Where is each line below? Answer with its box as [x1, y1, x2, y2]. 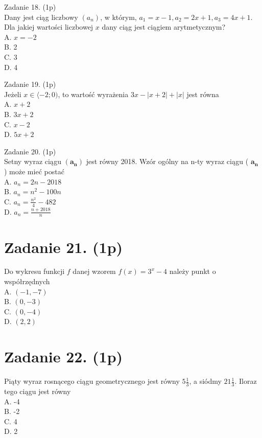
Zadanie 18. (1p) [4, 2, 56, 12]
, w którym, [100, 11, 137, 22]
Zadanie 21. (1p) [4, 236, 123, 257]
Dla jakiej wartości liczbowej [4, 21, 93, 32]
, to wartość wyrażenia [58, 88, 129, 99]
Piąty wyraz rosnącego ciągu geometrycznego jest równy [4, 376, 180, 386]
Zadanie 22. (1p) [4, 346, 123, 367]
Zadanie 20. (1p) [4, 146, 56, 156]
